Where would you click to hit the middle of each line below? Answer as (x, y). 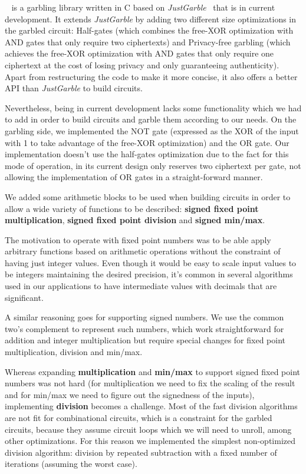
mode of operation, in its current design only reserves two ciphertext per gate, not (153, 165)
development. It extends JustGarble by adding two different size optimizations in (151, 19)
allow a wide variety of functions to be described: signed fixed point (132, 208)
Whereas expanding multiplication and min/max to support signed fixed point (153, 371)
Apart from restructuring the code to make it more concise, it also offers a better (151, 76)
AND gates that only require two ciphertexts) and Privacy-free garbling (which (148, 42)
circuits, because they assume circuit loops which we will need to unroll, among (148, 429)
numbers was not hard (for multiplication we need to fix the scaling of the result (150, 383)
